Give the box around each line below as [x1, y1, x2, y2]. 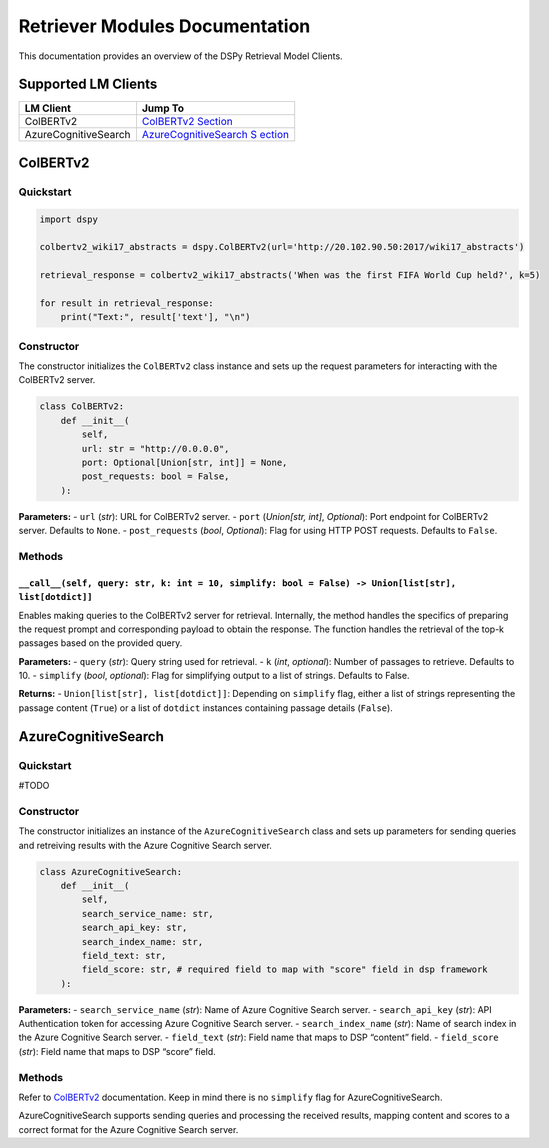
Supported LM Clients [18, 76, 158, 93]
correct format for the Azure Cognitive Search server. [18, 1123, 239, 1135]
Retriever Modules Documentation [18, 15, 311, 37]
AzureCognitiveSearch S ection [141, 128, 290, 142]
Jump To [141, 101, 185, 115]
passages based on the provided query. [18, 637, 183, 649]
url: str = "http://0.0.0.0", [81, 443, 230, 454]
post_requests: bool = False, [81, 471, 230, 482]
